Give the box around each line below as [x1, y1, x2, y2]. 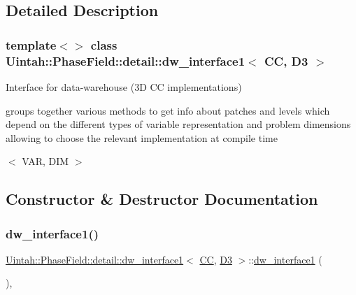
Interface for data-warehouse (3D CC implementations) [6, 79, 242, 94]
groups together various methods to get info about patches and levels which [6, 103, 330, 117]
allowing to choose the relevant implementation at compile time [6, 130, 278, 145]
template [6, 36, 57, 53]
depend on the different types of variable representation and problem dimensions [6, 117, 351, 131]
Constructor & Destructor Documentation [6, 188, 318, 210]
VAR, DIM [22, 154, 69, 168]
